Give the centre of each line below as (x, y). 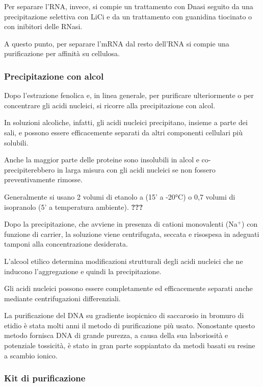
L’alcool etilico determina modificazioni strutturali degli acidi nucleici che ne (124, 261)
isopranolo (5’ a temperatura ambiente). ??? (74, 207)
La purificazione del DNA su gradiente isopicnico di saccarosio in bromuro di (124, 315)
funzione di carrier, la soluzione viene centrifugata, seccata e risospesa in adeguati (132, 234)
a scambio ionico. (31, 355)
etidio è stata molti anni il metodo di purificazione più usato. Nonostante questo (129, 325)
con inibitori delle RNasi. (43, 26)
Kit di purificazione (45, 378)
